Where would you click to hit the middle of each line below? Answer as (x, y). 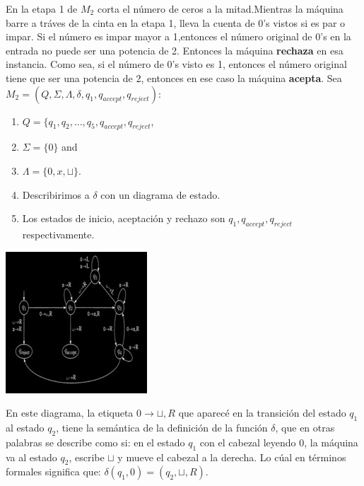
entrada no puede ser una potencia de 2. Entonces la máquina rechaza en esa (175, 50)
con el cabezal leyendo (248, 442)
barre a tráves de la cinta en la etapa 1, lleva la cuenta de (130, 22)
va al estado (31, 457)
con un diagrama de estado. (160, 194)
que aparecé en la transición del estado (262, 413)
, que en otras (305, 427)
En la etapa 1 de (42, 8)
